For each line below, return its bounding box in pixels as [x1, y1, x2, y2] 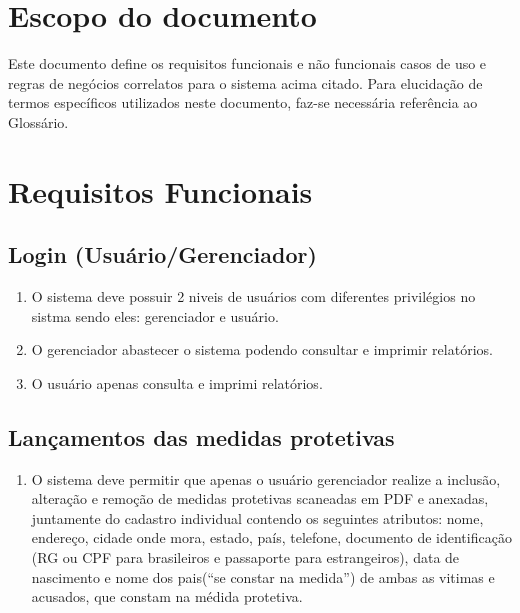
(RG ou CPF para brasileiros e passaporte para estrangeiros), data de [31, 547, 460, 568]
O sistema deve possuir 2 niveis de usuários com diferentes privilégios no [31, 286, 476, 307]
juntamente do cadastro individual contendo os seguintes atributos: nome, [31, 507, 484, 528]
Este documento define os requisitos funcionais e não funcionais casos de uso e [8, 53, 487, 74]
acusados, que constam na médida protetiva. [31, 586, 303, 607]
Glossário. [8, 111, 69, 132]
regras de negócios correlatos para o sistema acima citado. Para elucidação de [8, 72, 483, 93]
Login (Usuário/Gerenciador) [8, 239, 317, 270]
